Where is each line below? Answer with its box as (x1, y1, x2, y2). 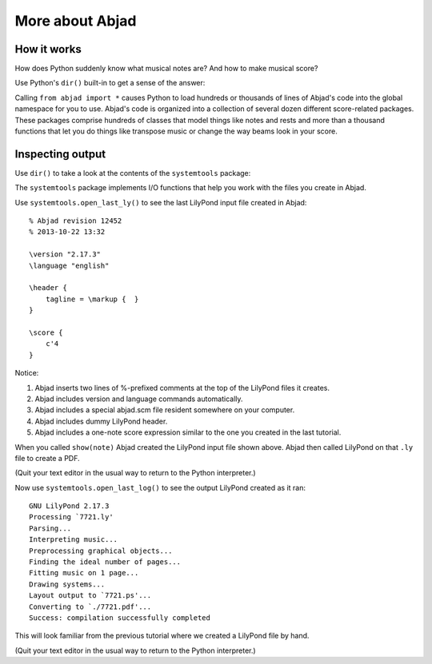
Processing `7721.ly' (29, 512, 114, 522)
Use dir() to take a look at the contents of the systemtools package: (14, 168, 251, 177)
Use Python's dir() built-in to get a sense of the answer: (14, 78, 206, 88)
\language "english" (29, 260, 110, 270)
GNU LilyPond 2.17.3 (29, 502, 110, 511)
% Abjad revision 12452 (29, 217, 122, 225)
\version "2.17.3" (29, 250, 102, 259)
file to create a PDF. (14, 453, 80, 463)
